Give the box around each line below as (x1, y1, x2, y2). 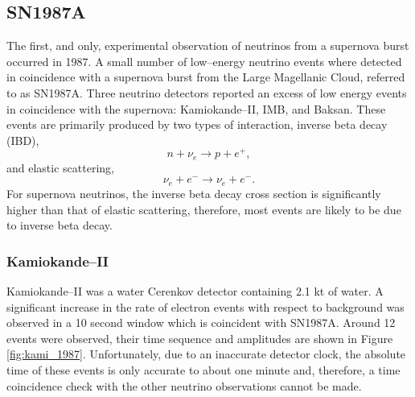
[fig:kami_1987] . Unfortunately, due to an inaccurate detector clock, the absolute (6, 345, 406, 362)
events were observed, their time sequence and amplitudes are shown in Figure (6, 329, 393, 346)
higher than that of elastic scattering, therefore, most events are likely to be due (6, 201, 401, 217)
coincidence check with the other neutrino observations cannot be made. (6, 377, 362, 394)
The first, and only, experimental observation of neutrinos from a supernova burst (6, 37, 409, 54)
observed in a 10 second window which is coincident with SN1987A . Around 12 (6, 314, 396, 331)
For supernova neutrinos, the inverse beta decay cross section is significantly (6, 184, 381, 201)
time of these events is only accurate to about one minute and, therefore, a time (6, 361, 401, 378)
